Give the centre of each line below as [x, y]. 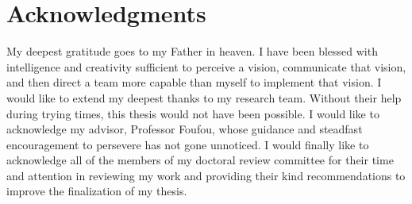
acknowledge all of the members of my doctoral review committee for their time [200, 160]
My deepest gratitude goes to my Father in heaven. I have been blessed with [192, 51]
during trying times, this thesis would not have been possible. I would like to [193, 113]
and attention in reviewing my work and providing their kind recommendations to [206, 175]
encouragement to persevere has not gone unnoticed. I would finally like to [188, 144]
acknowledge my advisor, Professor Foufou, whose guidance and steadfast [185, 129]
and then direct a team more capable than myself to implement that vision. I [194, 82]
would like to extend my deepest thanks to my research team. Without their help [204, 97]
